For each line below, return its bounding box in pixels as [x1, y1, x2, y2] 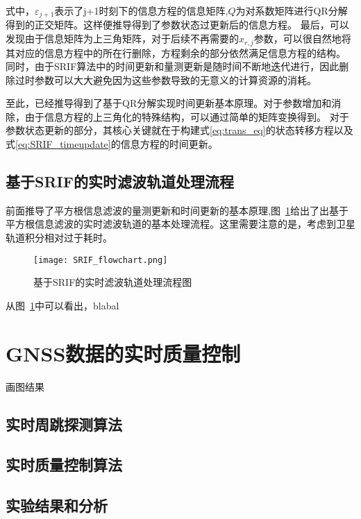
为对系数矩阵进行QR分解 [235, 3, 348, 17]
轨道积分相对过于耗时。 [6, 230, 112, 245]
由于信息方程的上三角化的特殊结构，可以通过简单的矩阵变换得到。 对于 [24, 109, 349, 124]
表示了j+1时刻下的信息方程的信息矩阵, [54, 3, 228, 17]
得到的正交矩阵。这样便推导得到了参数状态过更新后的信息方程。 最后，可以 [6, 17, 349, 32]
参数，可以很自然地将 [253, 31, 351, 46]
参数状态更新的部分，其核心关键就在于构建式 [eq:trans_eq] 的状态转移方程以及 [6, 123, 353, 137]
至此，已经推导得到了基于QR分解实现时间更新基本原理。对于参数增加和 [6, 96, 332, 110]
